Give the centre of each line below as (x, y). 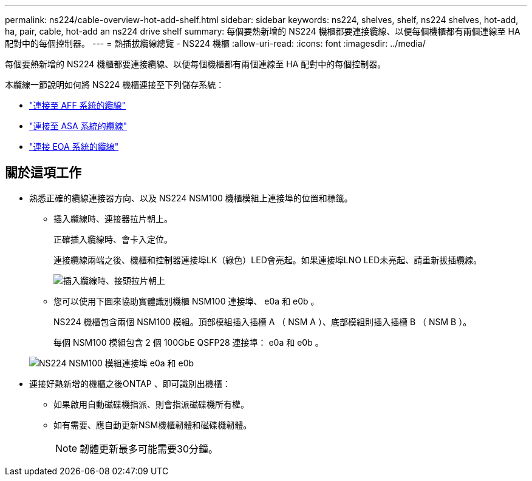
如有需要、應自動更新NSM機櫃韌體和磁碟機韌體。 (153, 425)
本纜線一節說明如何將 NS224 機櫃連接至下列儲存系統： (115, 85)
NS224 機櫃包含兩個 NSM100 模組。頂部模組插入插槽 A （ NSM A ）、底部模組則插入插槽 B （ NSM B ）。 (263, 321)
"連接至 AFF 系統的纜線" (78, 105)
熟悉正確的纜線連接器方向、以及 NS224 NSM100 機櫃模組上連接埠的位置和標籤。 (191, 198)
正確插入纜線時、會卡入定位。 (113, 239)
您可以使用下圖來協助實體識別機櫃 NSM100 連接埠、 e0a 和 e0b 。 (186, 301)
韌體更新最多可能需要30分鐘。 (149, 449)
